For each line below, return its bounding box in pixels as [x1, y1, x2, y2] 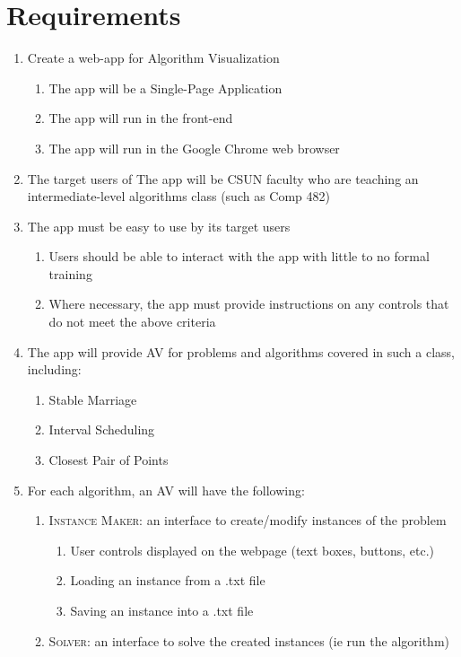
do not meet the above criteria [48, 312, 216, 331]
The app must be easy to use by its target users [27, 216, 291, 235]
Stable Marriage [48, 390, 137, 408]
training [48, 264, 92, 283]
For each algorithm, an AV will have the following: [27, 480, 305, 499]
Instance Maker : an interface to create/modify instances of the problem [48, 511, 447, 530]
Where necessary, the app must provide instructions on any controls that [48, 294, 449, 313]
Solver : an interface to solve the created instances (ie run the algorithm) [48, 631, 449, 650]
